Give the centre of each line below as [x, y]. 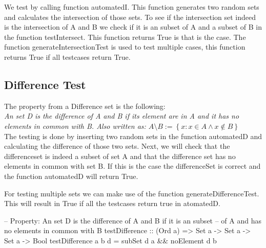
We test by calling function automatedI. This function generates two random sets [132, 7]
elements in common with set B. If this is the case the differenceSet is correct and [132, 166]
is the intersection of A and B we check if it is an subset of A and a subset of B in [133, 27]
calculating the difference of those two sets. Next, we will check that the [117, 146]
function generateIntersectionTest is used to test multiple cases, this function [125, 47]
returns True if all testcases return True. [67, 57]
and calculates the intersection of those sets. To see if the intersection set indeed [130, 17]
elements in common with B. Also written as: [75, 126]
